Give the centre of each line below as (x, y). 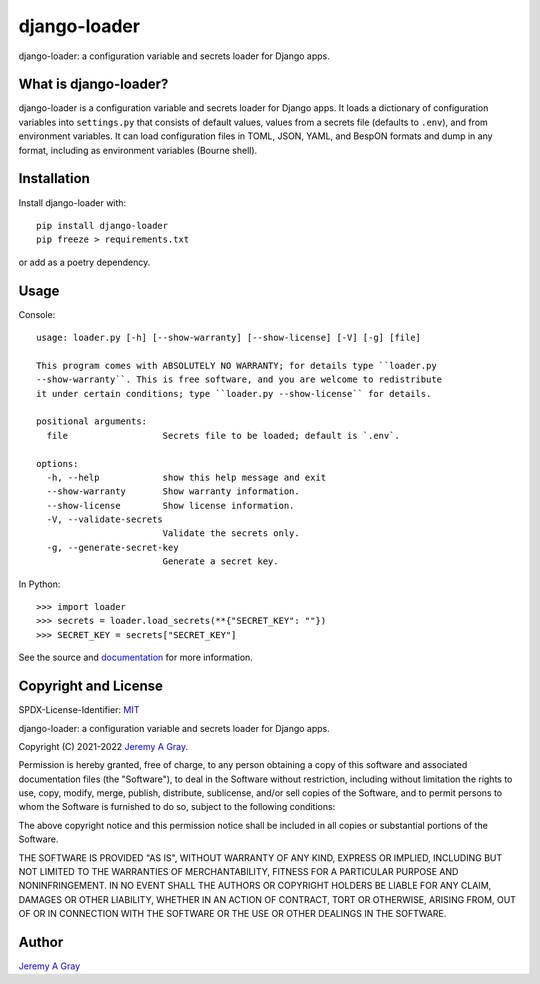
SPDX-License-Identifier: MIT (79, 710)
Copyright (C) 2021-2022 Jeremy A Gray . (103, 746)
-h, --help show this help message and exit (186, 477)
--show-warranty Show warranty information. (173, 491)
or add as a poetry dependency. (84, 262)
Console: (37, 314)
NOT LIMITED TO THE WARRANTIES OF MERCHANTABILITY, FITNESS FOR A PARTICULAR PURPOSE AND (238, 872)
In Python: (39, 584)
